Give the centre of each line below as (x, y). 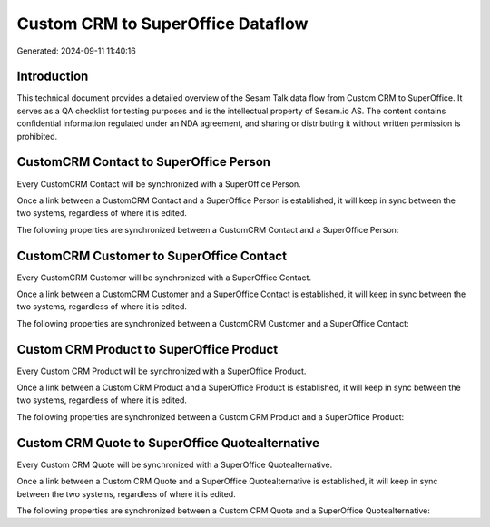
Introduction (53, 77)
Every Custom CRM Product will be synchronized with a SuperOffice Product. (162, 371)
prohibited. (37, 136)
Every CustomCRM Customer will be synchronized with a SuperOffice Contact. (164, 278)
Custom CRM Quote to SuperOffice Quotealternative (168, 443)
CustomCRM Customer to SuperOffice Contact (152, 255)
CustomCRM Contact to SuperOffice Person (144, 162)
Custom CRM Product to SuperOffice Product (147, 349)
